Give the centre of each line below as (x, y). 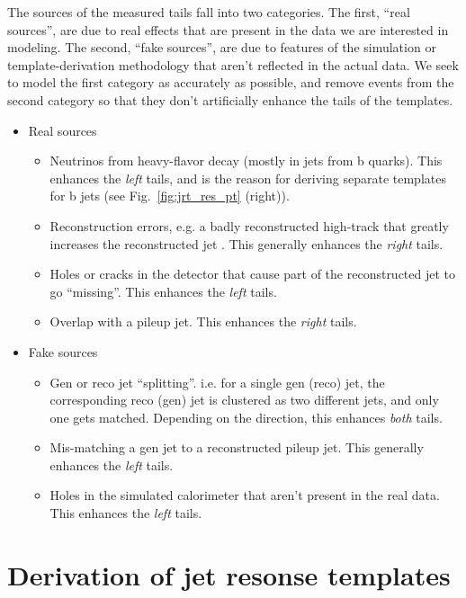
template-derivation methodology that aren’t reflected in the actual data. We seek (233, 64)
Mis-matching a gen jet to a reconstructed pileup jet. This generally (237, 447)
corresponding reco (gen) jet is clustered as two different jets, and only (244, 400)
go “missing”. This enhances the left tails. (163, 291)
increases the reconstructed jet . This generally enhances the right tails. (246, 243)
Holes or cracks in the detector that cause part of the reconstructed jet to (253, 274)
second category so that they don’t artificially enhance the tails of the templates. (230, 99)
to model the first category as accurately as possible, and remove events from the (231, 82)
